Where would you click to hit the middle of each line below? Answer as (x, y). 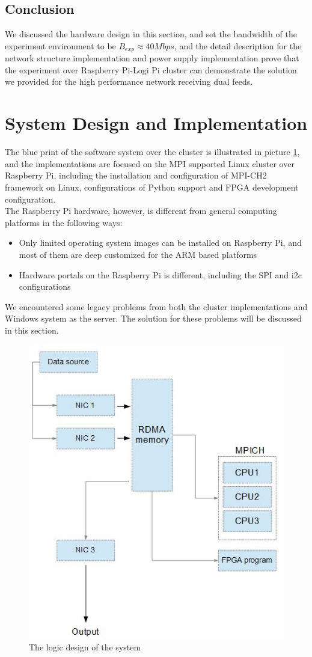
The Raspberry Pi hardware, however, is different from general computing (141, 211)
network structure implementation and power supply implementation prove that (152, 58)
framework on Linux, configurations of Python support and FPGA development (152, 187)
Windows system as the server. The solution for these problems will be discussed (153, 318)
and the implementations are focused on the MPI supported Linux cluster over (150, 163)
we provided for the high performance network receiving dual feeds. (129, 81)
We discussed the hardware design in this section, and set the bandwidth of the (151, 34)
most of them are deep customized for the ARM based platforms (138, 254)
